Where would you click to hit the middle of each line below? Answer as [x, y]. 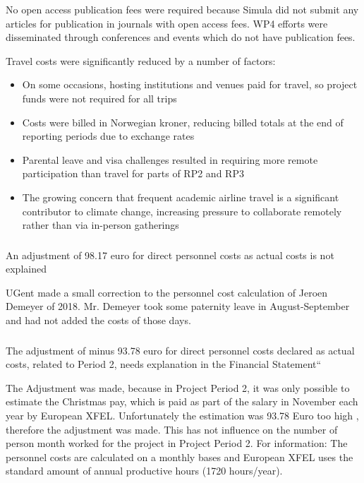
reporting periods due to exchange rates [108, 136]
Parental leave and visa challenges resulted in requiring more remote [170, 159]
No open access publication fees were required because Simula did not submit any [182, 9]
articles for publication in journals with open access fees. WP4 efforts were [167, 23]
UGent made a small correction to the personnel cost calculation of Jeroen [167, 292]
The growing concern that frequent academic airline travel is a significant [181, 197]
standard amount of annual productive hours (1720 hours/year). [144, 471]
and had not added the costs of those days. [98, 320]
